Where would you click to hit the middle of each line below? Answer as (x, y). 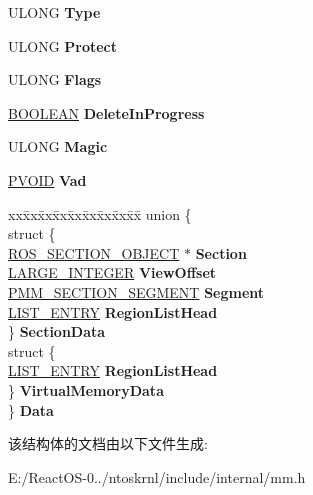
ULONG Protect (63, 45)
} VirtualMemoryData (86, 389)
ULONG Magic (58, 146)
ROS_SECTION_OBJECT (94, 252)
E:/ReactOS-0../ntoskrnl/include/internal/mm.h (157, 476)
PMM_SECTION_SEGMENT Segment (136, 291)
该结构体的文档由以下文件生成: (108, 443)
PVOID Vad (47, 179)
